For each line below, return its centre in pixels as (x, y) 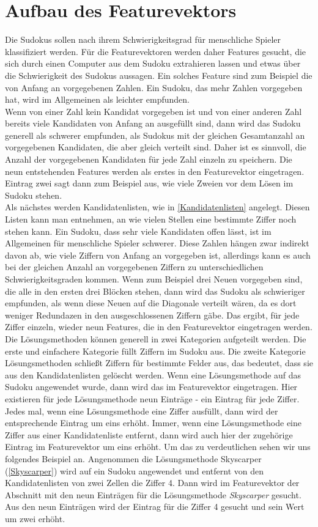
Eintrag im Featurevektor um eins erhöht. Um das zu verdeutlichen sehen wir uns (158, 447)
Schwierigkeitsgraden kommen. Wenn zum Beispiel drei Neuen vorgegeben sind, (154, 279)
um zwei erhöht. (35, 518)
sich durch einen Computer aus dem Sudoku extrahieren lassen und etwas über (153, 63)
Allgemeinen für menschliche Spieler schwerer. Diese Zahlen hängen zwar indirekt (157, 243)
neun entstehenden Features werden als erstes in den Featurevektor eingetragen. (155, 171)
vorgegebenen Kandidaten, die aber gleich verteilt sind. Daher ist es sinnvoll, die (156, 147)
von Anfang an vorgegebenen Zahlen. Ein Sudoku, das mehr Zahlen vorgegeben (154, 87)
